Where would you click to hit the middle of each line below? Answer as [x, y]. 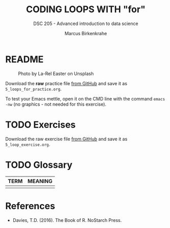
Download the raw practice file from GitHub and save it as [66, 83]
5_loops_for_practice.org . [33, 89]
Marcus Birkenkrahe [86, 33]
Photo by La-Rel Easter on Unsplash [56, 73]
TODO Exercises [40, 125]
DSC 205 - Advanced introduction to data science [86, 23]
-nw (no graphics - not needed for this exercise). [56, 104]
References [30, 206]
